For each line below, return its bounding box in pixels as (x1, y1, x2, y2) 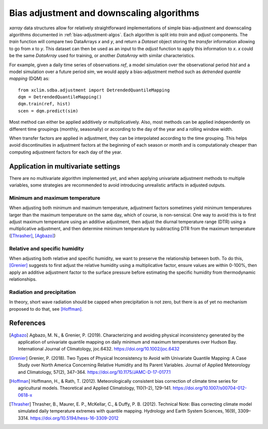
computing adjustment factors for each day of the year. (9, 149, 123, 155)
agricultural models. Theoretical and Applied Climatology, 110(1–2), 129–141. (18, 385, 172, 391)
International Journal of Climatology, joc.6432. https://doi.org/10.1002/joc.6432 (18, 346, 180, 352)
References (9, 319, 46, 328)
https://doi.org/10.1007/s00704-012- (173, 385, 247, 391)
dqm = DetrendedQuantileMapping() (18, 94, 102, 100)
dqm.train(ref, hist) (18, 101, 70, 107)
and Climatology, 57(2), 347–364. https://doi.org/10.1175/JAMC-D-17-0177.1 (18, 369, 171, 375)
